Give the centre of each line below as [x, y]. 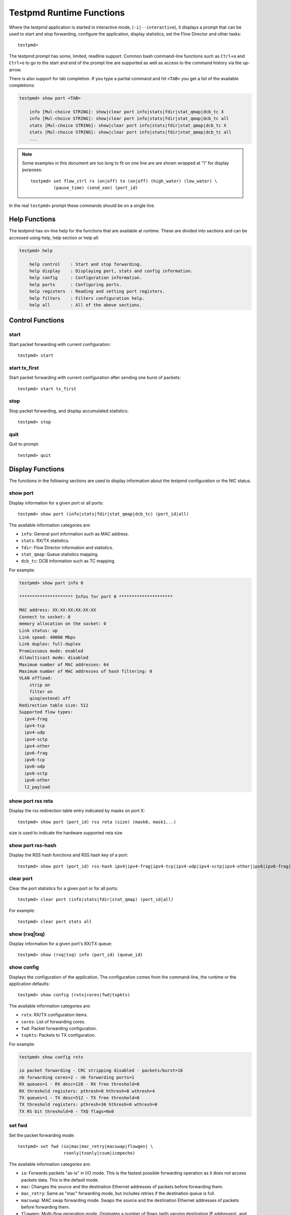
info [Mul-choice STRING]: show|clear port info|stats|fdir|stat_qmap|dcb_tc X [127, 112]
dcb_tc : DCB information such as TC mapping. [68, 561]
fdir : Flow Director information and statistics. [67, 547]
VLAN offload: [36, 678]
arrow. [15, 69]
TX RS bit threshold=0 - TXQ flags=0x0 [66, 1111]
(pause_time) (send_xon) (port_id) [96, 188]
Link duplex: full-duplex [50, 644]
